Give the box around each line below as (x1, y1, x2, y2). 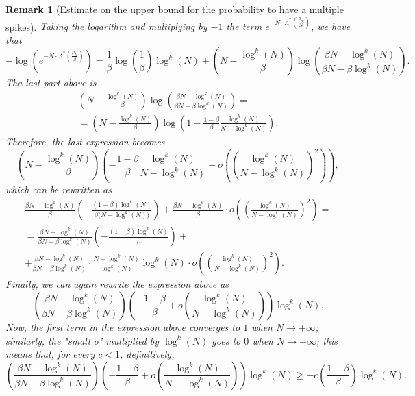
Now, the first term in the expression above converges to (5, 319, 240, 334)
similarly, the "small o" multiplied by (5, 333, 160, 347)
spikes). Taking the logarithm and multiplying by (5, 19, 207, 34)
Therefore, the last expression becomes (5, 134, 165, 148)
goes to (212, 333, 241, 347)
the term (226, 19, 262, 34)
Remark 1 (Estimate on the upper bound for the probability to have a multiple (5, 2, 344, 16)
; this (316, 333, 338, 347)
